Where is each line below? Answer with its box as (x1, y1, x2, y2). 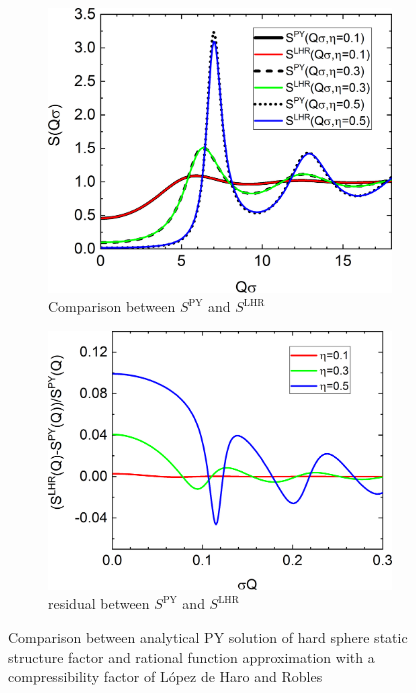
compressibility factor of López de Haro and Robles (8, 666, 323, 687)
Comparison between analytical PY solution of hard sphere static (8, 626, 408, 647)
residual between (48, 593, 150, 614)
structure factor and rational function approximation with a (8, 646, 375, 667)
